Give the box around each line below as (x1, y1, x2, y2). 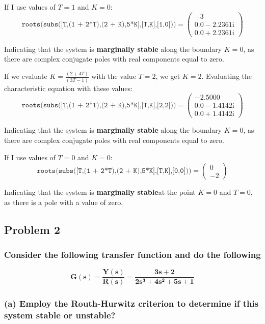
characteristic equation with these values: (4, 82, 132, 93)
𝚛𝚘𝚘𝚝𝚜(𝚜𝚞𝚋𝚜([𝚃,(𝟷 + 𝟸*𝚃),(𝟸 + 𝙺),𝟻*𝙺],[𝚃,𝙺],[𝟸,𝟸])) (21, 102, 176, 109)
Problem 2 (4, 221, 60, 237)
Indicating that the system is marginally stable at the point (4, 187, 196, 197)
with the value (91, 71, 136, 81)
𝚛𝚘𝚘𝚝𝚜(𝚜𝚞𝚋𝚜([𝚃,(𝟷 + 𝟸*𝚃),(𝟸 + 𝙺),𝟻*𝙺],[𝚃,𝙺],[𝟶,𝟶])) (37, 167, 192, 175)
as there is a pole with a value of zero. (4, 196, 123, 207)
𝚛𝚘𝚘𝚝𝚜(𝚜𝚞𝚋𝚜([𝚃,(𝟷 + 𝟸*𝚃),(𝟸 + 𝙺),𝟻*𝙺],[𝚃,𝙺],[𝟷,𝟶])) (21, 20, 176, 28)
